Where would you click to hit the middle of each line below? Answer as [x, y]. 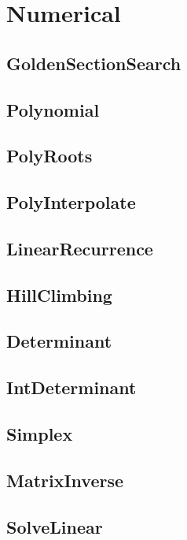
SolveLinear [55, 526]
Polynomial [53, 109]
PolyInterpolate [71, 202]
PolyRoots [49, 156]
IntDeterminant [71, 387]
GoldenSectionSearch [94, 63]
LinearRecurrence [80, 248]
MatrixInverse [65, 480]
